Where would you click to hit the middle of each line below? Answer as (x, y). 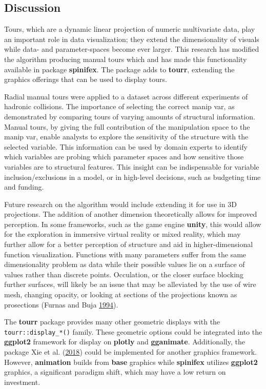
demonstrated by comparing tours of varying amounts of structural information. (130, 116)
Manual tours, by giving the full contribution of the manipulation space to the (127, 126)
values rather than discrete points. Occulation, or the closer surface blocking (124, 274)
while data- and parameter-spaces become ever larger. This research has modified (132, 49)
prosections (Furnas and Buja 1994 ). (61, 304)
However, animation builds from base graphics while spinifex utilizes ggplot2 (131, 362)
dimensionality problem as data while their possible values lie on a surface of (125, 264)
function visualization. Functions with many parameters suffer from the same (125, 254)
